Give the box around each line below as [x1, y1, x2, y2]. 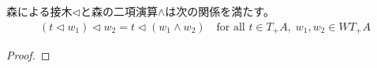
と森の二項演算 [80, 3, 158, 19]
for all [216, 21, 245, 33]
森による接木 [6, 3, 73, 19]
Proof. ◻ [6, 47, 50, 63]
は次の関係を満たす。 [165, 3, 274, 19]
